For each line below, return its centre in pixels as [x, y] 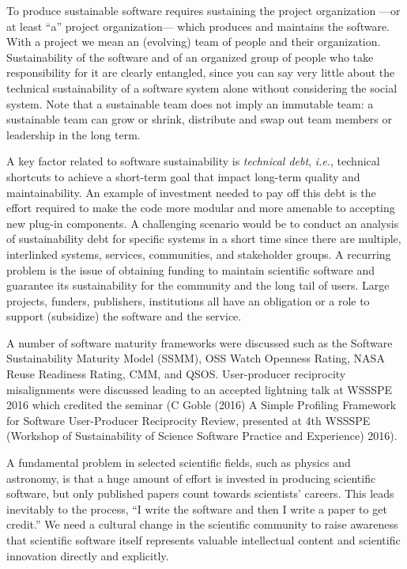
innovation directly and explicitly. [88, 555]
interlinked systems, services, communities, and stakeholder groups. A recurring [199, 254]
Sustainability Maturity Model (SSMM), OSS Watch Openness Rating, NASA [196, 358]
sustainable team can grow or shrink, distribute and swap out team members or [199, 119]
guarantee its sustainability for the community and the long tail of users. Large [198, 285]
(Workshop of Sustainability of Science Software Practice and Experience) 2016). [202, 436]
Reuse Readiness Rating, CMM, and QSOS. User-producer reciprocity [176, 374]
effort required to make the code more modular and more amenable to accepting [201, 208]
